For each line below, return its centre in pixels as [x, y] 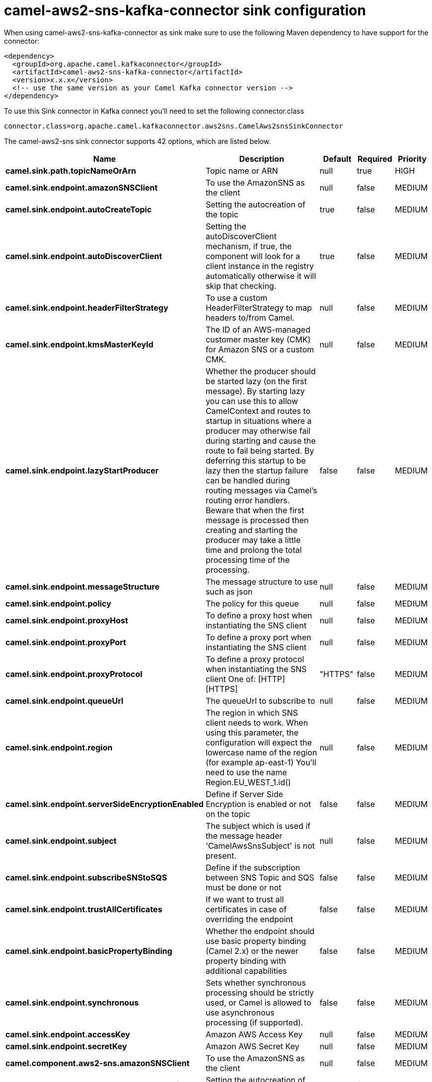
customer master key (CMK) [258, 339]
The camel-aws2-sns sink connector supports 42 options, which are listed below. [138, 141]
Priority [412, 159]
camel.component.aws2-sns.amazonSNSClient [98, 1063]
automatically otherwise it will [261, 276]
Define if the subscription [253, 867]
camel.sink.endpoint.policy [58, 603]
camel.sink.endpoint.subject [61, 841]
